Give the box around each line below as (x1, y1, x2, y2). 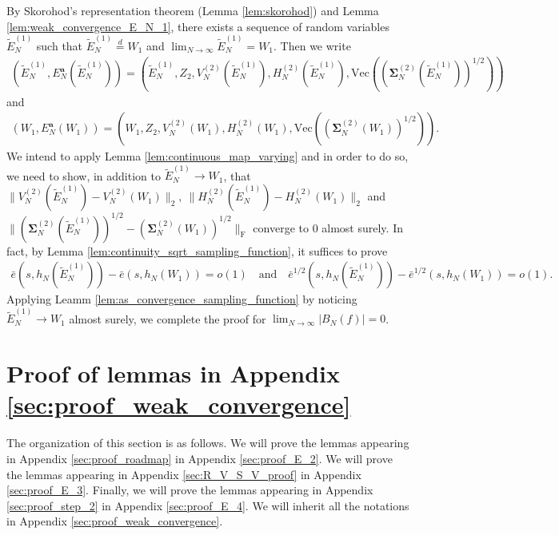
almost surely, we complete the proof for (69, 310, 266, 327)
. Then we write (274, 37, 351, 53)
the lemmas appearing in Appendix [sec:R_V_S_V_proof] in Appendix (6, 466, 361, 482)
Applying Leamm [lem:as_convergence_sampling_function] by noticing (6, 291, 357, 307)
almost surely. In (321, 219, 403, 236)
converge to (253, 219, 309, 236)
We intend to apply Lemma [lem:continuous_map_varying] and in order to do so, (6, 148, 409, 164)
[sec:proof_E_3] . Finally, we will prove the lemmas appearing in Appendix (6, 481, 373, 498)
